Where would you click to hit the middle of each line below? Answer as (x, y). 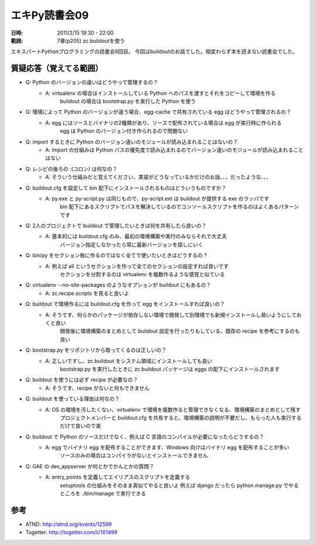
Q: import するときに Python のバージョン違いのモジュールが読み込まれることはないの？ (132, 142)
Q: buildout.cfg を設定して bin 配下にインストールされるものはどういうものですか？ (126, 188)
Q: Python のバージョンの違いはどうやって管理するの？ (92, 83)
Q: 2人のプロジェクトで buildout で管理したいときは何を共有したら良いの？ (116, 226)
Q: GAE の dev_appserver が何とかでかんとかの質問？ (90, 466)
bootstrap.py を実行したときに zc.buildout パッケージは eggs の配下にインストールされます (170, 369)
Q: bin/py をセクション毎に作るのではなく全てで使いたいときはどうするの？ (117, 255)
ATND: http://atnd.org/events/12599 (69, 524)
